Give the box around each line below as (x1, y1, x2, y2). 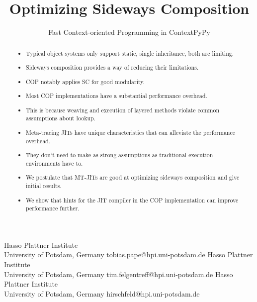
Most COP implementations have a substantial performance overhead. (26, 92, 207, 100)
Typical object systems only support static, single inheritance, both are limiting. (26, 49, 234, 57)
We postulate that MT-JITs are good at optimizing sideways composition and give (26, 173, 240, 182)
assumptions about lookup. (26, 114, 95, 122)
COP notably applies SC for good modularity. (26, 77, 145, 86)
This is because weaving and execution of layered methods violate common (26, 105, 220, 114)
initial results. (26, 181, 62, 190)
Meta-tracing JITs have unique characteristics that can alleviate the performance (26, 128, 235, 136)
